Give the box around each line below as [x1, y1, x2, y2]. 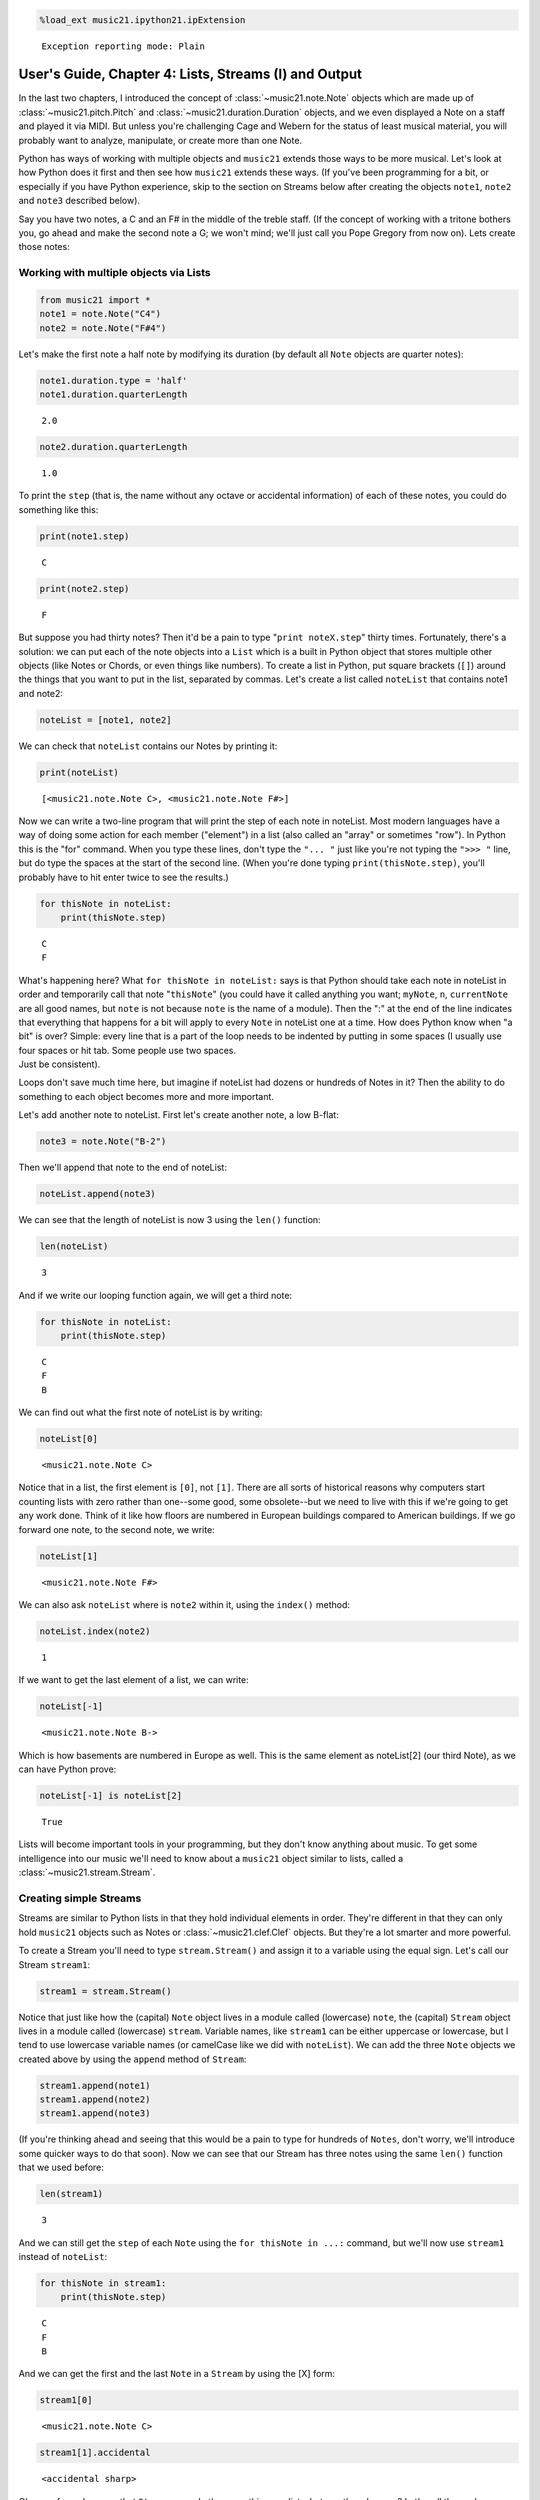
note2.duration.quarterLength [39, 441, 188, 453]
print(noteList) [39, 766, 120, 778]
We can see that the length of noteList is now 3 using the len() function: [18, 1214, 321, 1226]
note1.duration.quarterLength [39, 389, 188, 400]
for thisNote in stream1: [39, 2277, 167, 2289]
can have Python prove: [18, 1763, 117, 1775]
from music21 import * [39, 294, 151, 305]
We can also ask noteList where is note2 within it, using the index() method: [18, 1598, 350, 1610]
